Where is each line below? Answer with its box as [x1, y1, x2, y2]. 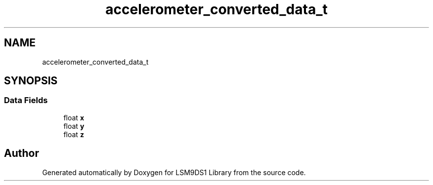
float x [63, 113, 84, 122]
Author [4, 147, 39, 160]
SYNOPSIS [4, 74, 58, 87]
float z [63, 130, 84, 139]
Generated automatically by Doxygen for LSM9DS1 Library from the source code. [42, 168, 306, 177]
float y [63, 121, 85, 130]
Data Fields [4, 95, 48, 106]
